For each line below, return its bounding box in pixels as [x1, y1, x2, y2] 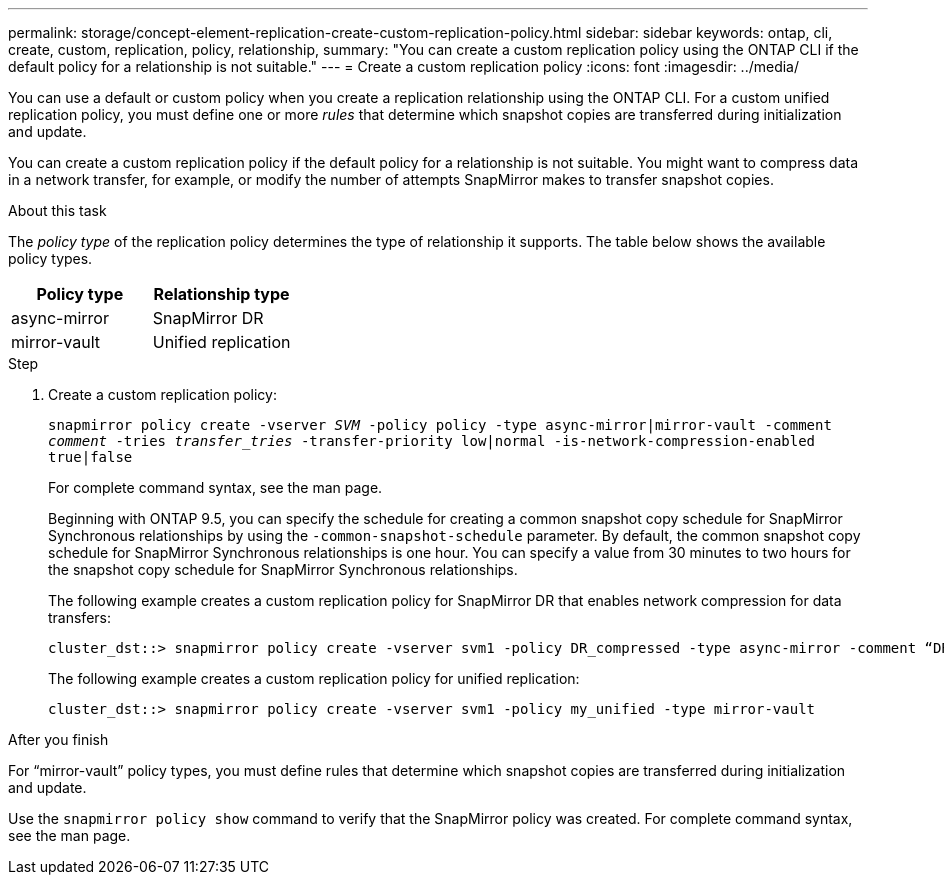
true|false [48, 449, 133, 465]
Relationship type [153, 284, 290, 304]
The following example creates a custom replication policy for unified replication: [48, 670, 580, 687]
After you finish [8, 731, 109, 748]
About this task [8, 202, 107, 219]
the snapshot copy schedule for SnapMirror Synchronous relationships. [48, 561, 518, 578]
